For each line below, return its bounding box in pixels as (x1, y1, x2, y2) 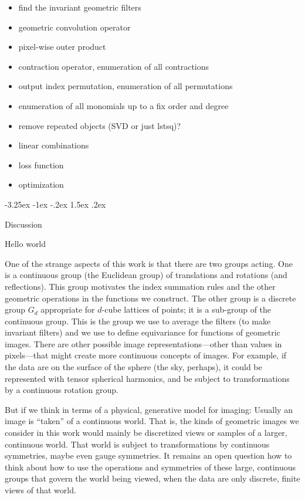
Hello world (5, 238, 46, 250)
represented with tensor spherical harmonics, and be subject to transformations (5, 372, 290, 384)
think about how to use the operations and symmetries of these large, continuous (5, 460, 296, 473)
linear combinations (18, 139, 89, 151)
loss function (18, 158, 64, 171)
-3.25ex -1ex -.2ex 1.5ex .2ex (5, 198, 106, 210)
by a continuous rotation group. (5, 384, 118, 396)
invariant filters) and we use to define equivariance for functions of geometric (5, 326, 280, 338)
